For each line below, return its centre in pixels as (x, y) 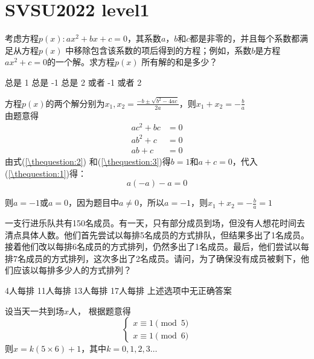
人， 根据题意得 (100, 310)
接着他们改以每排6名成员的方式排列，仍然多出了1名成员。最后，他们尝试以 (153, 246)
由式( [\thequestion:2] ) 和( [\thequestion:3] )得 (88, 161)
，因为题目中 (94, 202)
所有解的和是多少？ (180, 62)
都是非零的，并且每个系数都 (245, 38)
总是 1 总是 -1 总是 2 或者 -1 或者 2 (73, 82)
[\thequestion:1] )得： (47, 173)
